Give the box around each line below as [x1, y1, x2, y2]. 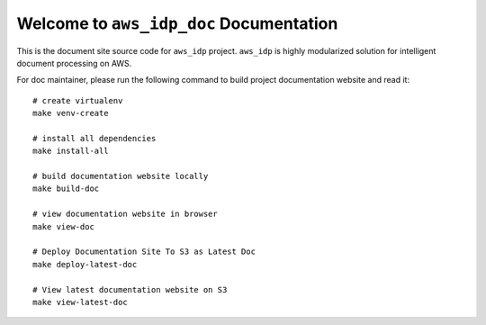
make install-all [32, 146, 109, 157]
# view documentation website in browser [32, 209, 218, 220]
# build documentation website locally [32, 171, 209, 182]
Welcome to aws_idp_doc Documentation [16, 14, 338, 33]
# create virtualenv [32, 95, 123, 105]
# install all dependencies [32, 133, 157, 143]
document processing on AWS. [16, 58, 132, 68]
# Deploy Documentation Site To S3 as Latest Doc [32, 247, 256, 257]
